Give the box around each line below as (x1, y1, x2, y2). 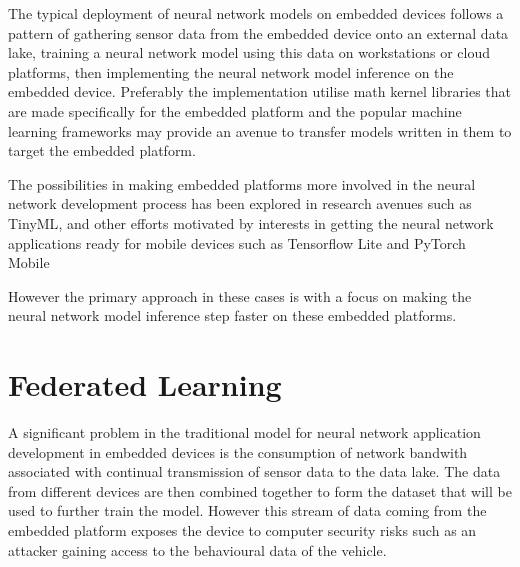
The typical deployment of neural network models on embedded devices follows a (8, 3, 504, 23)
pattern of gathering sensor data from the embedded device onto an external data (8, 22, 509, 43)
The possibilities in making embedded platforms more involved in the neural (8, 173, 476, 194)
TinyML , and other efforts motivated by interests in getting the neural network (8, 212, 494, 233)
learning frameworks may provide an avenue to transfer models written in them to (8, 120, 512, 141)
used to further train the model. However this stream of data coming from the (8, 500, 487, 521)
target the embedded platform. (8, 140, 196, 161)
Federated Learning (8, 364, 282, 405)
